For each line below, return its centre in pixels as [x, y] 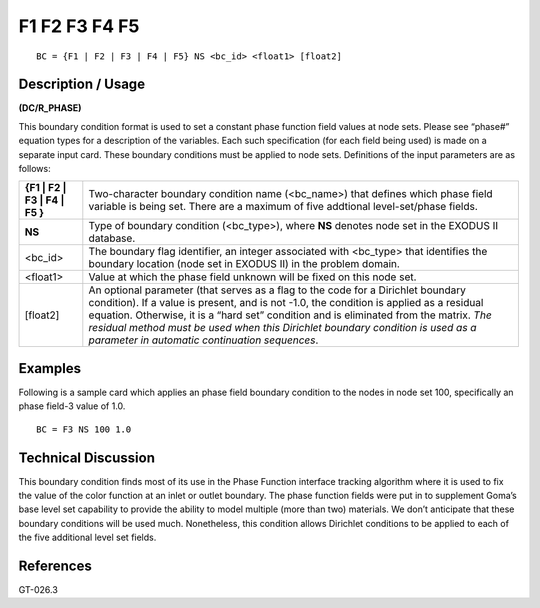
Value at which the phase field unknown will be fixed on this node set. [252, 277]
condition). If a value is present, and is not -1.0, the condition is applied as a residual [286, 303]
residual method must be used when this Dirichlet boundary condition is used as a [282, 328]
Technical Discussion [86, 457]
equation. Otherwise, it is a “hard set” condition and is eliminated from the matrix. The [290, 315]
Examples [50, 368]
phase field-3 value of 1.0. [72, 406]
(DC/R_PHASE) [50, 108]
